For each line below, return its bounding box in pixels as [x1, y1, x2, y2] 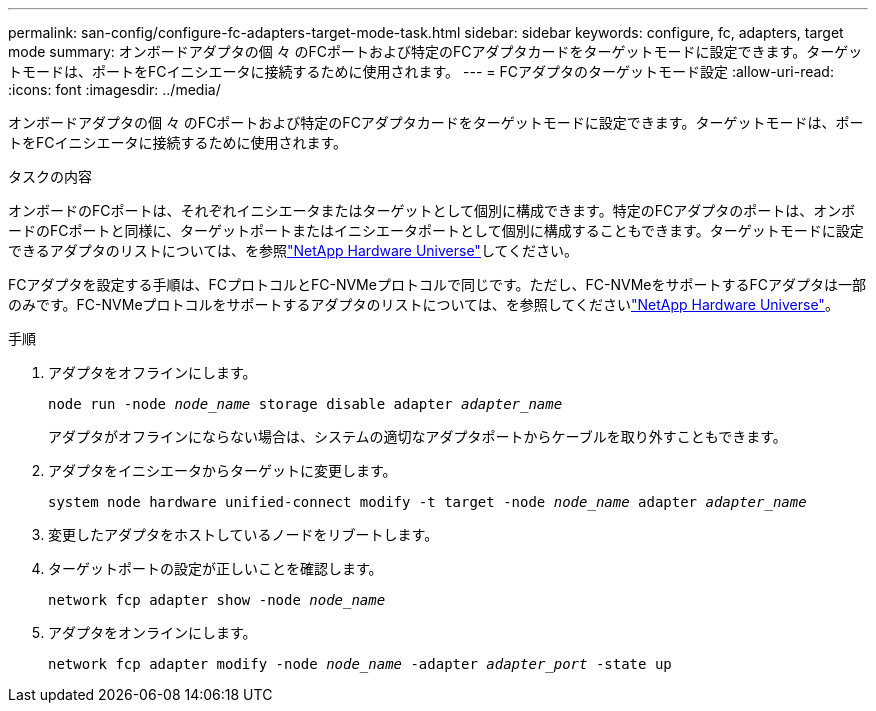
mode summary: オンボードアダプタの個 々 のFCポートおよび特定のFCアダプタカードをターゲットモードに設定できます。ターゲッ [8, 43, 863, 60]
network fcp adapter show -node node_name [48, 592, 386, 608]
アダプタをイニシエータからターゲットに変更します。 [48, 462, 397, 479]
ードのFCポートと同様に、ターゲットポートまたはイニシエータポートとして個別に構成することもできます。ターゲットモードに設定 [8, 222, 864, 239]
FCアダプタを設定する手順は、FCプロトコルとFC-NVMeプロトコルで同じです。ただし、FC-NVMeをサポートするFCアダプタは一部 [8, 276, 866, 293]
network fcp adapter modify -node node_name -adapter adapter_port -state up [48, 656, 672, 672]
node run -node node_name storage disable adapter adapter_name [48, 396, 563, 412]
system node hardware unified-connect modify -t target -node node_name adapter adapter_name [48, 494, 807, 510]
